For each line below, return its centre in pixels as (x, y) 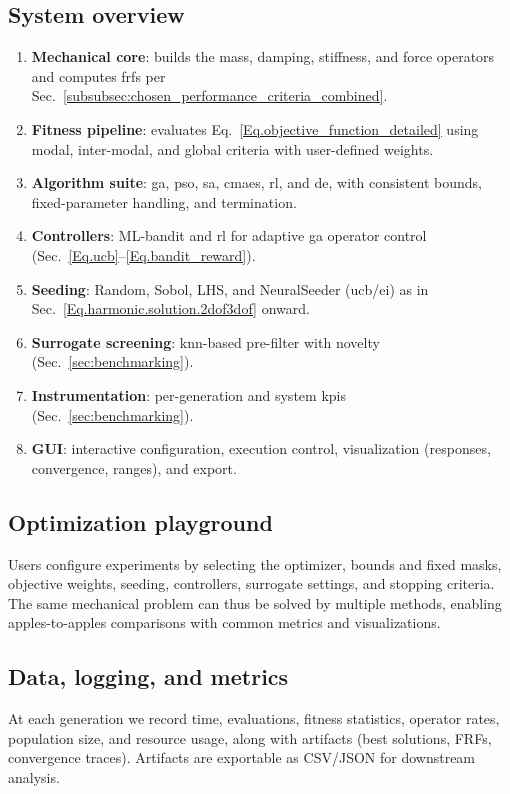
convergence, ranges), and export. (134, 467)
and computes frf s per (98, 75)
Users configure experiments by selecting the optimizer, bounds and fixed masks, (255, 563)
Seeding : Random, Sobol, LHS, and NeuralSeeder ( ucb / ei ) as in (230, 288)
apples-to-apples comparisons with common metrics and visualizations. (224, 622)
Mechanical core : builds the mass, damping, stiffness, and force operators (263, 56)
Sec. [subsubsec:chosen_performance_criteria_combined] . (209, 95)
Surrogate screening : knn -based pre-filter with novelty (205, 341)
